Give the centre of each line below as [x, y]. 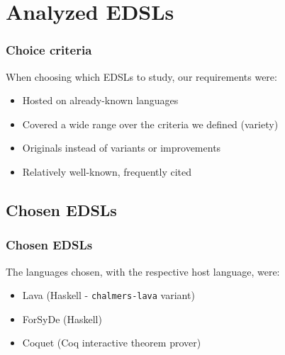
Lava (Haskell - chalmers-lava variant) [108, 295]
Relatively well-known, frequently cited [107, 171]
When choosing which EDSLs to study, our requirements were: [141, 76]
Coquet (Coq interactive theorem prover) [112, 343]
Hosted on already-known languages [100, 100]
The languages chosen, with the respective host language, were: [143, 271]
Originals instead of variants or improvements [122, 148]
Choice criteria [49, 50]
